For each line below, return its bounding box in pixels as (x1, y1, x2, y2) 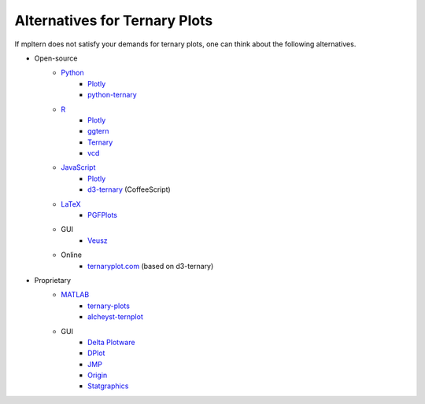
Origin (87, 370, 108, 380)
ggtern (87, 127, 109, 136)
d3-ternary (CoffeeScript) (87, 185, 171, 194)
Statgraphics (87, 381, 129, 391)
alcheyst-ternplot (87, 312, 143, 321)
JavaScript (61, 163, 96, 172)
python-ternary (87, 90, 137, 100)
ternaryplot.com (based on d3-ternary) (87, 261, 214, 270)
